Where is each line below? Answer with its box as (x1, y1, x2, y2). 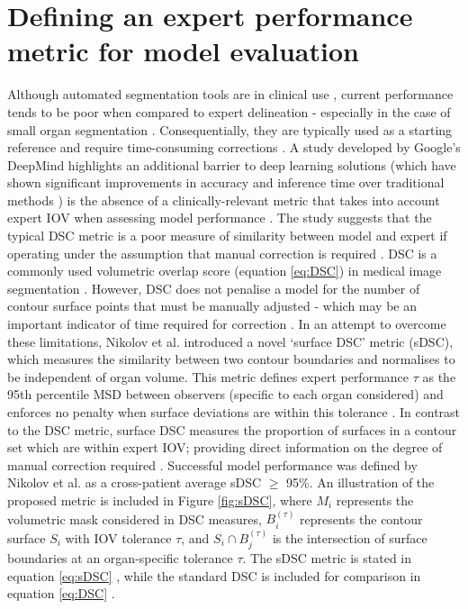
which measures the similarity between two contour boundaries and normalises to (7, 350, 455, 368)
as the (422, 367, 456, 386)
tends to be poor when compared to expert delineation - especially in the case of (7, 102, 451, 121)
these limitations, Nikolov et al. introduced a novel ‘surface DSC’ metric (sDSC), (7, 332, 454, 350)
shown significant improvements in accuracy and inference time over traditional (7, 173, 445, 192)
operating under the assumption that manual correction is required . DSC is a (7, 243, 437, 262)
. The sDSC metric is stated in (242, 549, 412, 568)
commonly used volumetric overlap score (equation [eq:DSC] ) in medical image (7, 261, 442, 280)
